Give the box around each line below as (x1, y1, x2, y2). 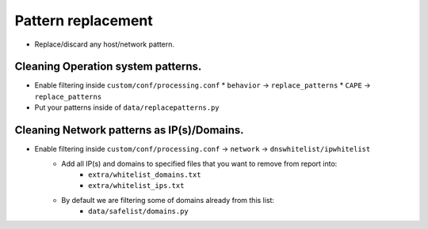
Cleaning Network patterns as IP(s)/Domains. (14, 123, 245, 137)
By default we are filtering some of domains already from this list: (61, 195, 275, 205)
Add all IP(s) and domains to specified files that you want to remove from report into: (61, 159, 338, 168)
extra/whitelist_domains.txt (88, 170, 201, 179)
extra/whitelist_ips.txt (88, 182, 185, 190)
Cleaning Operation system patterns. (14, 60, 202, 73)
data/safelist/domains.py (88, 207, 189, 216)
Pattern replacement (14, 12, 154, 29)
